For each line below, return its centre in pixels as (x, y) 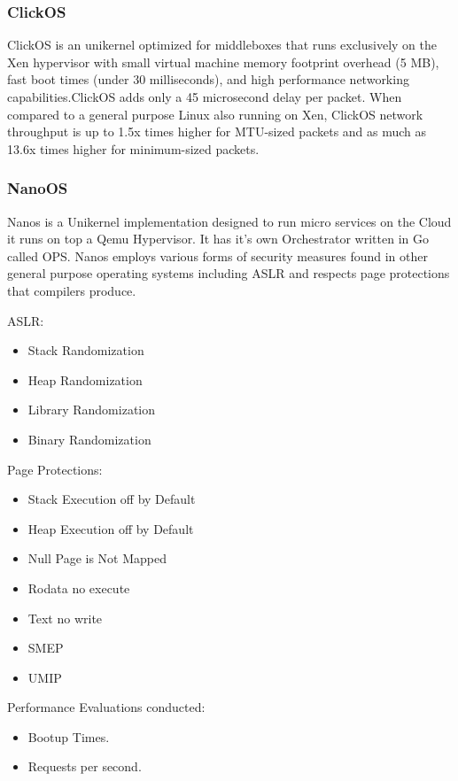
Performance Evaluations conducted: (106, 707)
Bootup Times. (69, 736)
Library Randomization (92, 410)
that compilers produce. (72, 290)
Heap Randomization (85, 379)
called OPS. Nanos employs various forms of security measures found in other (217, 255)
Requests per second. (85, 766)
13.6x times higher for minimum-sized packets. (133, 148)
